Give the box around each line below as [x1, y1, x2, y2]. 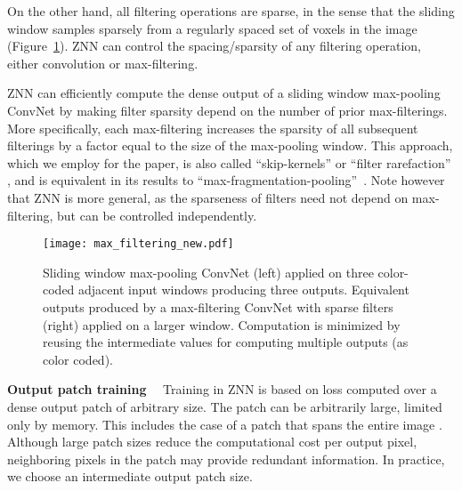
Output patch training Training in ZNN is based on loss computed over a [7, 380, 437, 398]
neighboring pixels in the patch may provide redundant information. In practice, [7, 449, 445, 468]
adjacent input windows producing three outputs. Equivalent [78, 280, 409, 299]
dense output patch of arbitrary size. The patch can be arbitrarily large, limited [7, 397, 442, 415]
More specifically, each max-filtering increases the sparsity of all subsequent [7, 118, 418, 137]
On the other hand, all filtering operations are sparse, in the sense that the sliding [7, 2, 455, 20]
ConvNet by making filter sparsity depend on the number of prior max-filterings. [7, 101, 448, 119]
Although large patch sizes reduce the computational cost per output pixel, [7, 432, 417, 451]
